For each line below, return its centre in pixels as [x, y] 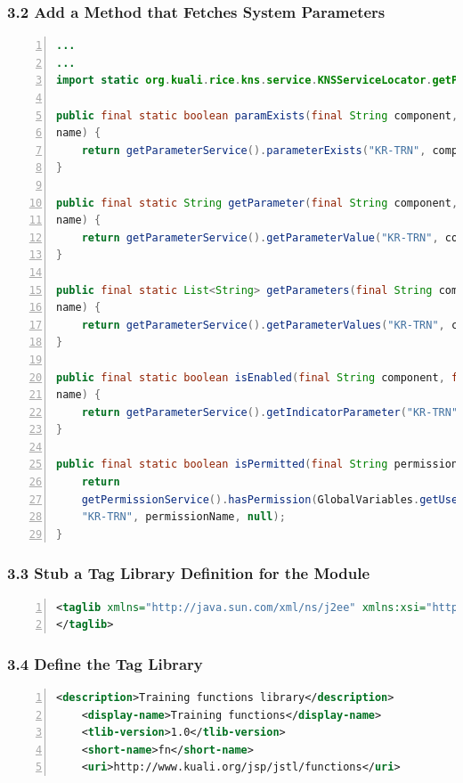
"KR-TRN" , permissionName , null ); [183, 517]
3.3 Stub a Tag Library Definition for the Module [189, 573]
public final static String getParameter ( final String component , [257, 203]
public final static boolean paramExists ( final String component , [257, 115]
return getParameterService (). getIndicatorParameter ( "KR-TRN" [270, 412]
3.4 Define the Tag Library [105, 663]
